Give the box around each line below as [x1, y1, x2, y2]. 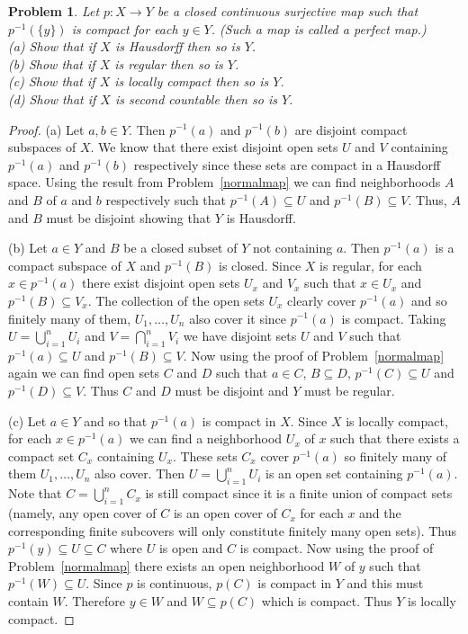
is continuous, [137, 574, 212, 593]
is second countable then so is [114, 89, 277, 108]
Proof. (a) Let [8, 120, 85, 138]
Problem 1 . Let [8, 2, 100, 20]
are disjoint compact [294, 120, 408, 138]
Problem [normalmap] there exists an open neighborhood [8, 556, 325, 575]
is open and [158, 539, 223, 558]
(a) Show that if [8, 37, 96, 56]
